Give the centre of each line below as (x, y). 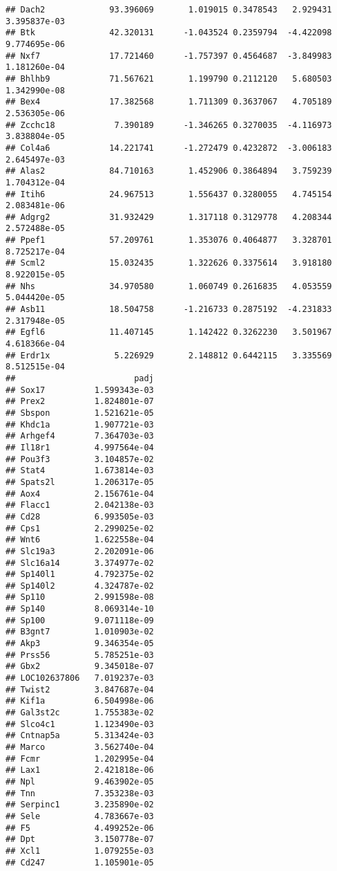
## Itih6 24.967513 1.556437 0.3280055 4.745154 (169, 194)
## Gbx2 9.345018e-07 (80, 667)
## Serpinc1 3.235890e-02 (80, 805)
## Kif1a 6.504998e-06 (80, 701)
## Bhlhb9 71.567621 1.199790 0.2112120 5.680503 (169, 79)
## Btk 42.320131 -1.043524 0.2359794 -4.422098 (169, 33)
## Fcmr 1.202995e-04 (80, 759)
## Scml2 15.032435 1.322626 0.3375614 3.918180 (169, 263)
